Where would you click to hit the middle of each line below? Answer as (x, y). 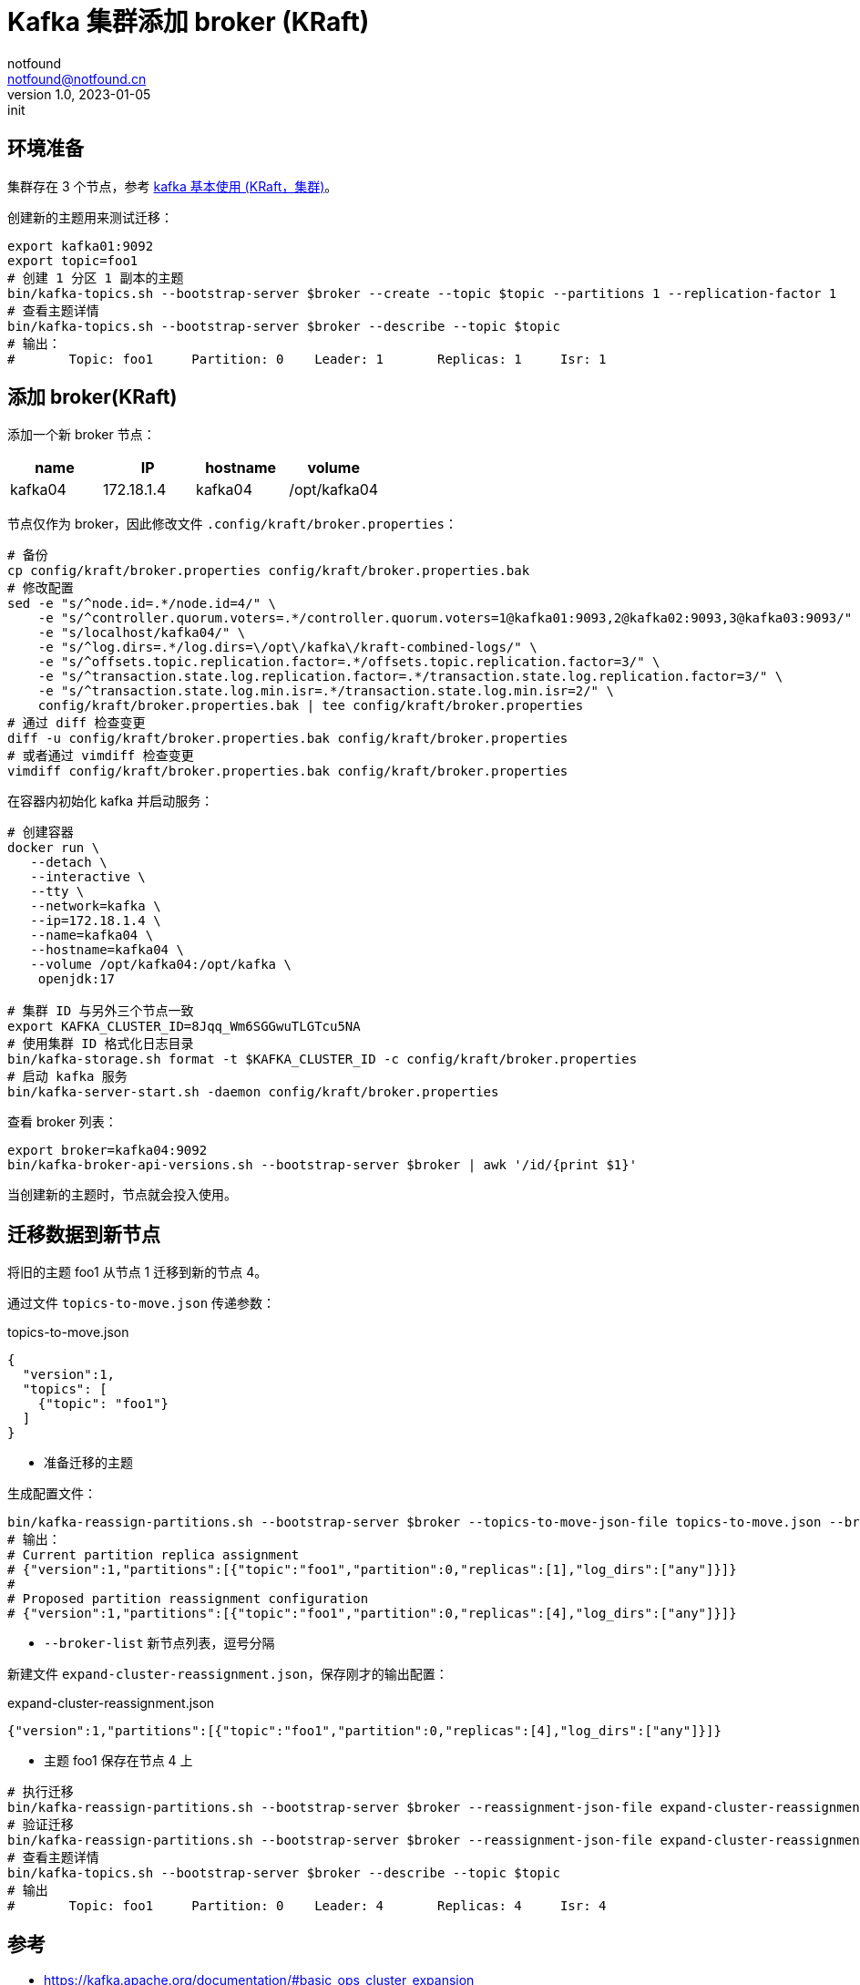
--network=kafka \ (96, 906)
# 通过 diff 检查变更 (77, 723)
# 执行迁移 (41, 1792)
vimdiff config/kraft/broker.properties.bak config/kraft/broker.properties (288, 771)
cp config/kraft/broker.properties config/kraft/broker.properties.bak (269, 571)
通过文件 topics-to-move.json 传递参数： (142, 1303)
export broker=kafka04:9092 (107, 1151)
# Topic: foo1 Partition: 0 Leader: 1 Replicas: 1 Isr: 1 (307, 359)
